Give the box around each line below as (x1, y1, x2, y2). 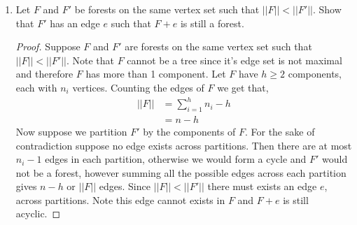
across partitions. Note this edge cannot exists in (15, 192, 225, 207)
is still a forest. (180, 15, 244, 30)
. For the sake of (244, 124, 315, 138)
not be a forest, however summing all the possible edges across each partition (15, 165, 346, 180)
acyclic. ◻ (15, 206, 61, 221)
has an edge (50, 15, 100, 30)
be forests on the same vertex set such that (74, 2, 260, 16)
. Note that (66, 52, 115, 67)
